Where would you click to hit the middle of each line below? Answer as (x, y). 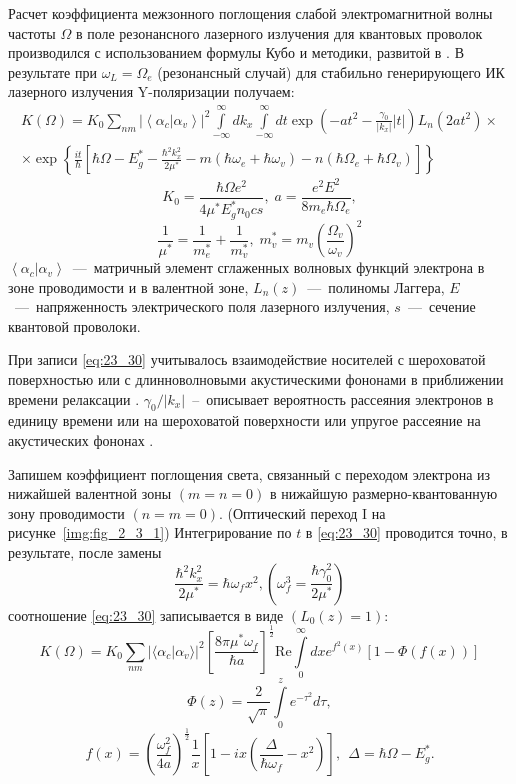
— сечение (441, 306)
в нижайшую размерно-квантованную (383, 493)
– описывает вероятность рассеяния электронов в (343, 398)
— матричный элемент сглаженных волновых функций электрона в (278, 267)
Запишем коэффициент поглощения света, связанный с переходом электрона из (249, 473)
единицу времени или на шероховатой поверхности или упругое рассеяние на (244, 420)
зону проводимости (66, 512)
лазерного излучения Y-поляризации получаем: (151, 91)
